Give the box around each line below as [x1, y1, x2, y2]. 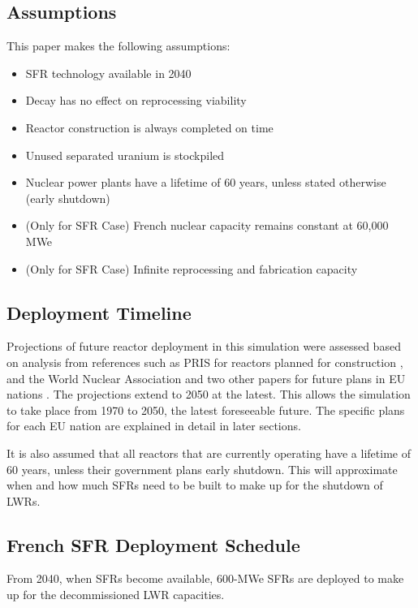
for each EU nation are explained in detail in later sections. [6, 417, 301, 434]
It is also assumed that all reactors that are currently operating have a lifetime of [6, 444, 411, 461]
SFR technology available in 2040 [25, 64, 192, 81]
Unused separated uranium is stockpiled [25, 146, 225, 163]
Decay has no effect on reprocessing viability [25, 92, 247, 109]
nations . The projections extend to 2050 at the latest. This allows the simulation [6, 386, 411, 403]
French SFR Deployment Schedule [6, 532, 300, 557]
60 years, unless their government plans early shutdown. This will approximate [6, 460, 398, 477]
